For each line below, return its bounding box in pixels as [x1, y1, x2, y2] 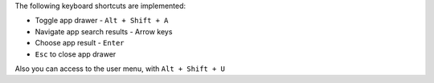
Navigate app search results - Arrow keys [35, 26, 173, 36]
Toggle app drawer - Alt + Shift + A [35, 16, 169, 26]
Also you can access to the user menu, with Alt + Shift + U [14, 64, 225, 73]
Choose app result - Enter [35, 38, 125, 48]
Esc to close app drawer [35, 49, 117, 59]
